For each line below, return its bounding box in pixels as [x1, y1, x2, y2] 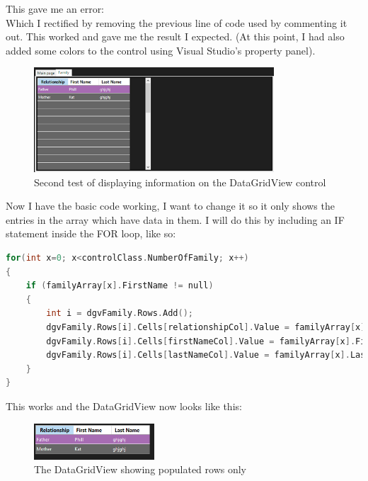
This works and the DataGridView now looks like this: [6, 399, 242, 413]
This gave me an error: [6, 1, 105, 16]
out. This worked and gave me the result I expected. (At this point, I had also [6, 29, 345, 44]
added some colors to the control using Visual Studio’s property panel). [6, 43, 316, 57]
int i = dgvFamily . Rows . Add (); [46, 308, 193, 319]
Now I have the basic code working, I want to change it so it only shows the [6, 198, 335, 213]
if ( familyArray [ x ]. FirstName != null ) [25, 281, 214, 291]
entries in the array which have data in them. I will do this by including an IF [6, 212, 345, 227]
